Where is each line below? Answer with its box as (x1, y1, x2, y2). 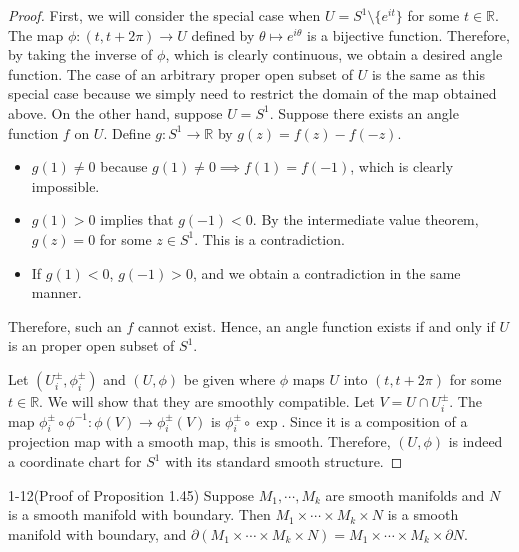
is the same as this (371, 63, 485, 84)
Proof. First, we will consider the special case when (8, 5, 321, 25)
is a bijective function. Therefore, (307, 24, 510, 45)
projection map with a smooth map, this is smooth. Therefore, (8, 431, 391, 452)
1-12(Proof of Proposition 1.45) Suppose (8, 484, 255, 505)
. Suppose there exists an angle (269, 102, 459, 123)
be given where (183, 368, 276, 389)
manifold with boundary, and (8, 523, 187, 544)
